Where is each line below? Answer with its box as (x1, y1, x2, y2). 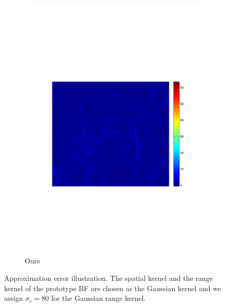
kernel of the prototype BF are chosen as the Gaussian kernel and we (4, 282, 221, 293)
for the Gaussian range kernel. (51, 293, 146, 303)
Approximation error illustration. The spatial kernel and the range (4, 272, 213, 283)
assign (4, 293, 23, 303)
